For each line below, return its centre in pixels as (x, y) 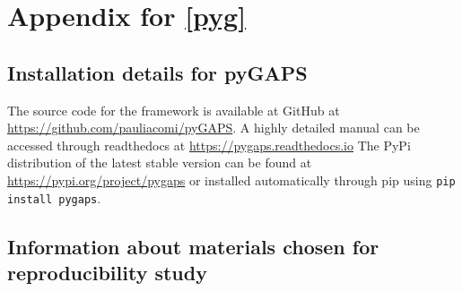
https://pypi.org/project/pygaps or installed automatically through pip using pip (231, 180)
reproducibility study (107, 273)
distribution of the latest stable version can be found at (160, 163)
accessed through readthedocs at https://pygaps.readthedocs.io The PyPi (209, 145)
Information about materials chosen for (193, 246)
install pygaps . (54, 197)
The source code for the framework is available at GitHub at (174, 110)
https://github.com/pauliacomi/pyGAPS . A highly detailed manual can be (214, 128)
